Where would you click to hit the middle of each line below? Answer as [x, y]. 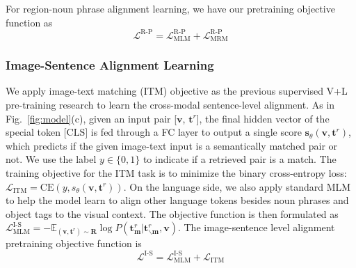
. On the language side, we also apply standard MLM [237, 186]
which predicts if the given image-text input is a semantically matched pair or [172, 145]
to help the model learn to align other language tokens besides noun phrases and [177, 200]
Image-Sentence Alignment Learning [110, 65]
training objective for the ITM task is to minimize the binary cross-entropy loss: [176, 172]
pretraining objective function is [74, 243]
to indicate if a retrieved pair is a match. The [240, 159]
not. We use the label [51, 159]
